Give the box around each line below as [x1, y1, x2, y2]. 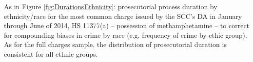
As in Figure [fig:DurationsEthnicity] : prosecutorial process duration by [4, 1, 217, 11]
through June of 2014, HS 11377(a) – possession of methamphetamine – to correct [4, 20, 250, 31]
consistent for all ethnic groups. [4, 48, 98, 59]
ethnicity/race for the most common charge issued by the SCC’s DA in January [4, 11, 242, 21]
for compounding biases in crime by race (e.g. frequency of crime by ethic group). [4, 30, 247, 40]
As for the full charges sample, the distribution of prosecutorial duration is [4, 39, 227, 49]
